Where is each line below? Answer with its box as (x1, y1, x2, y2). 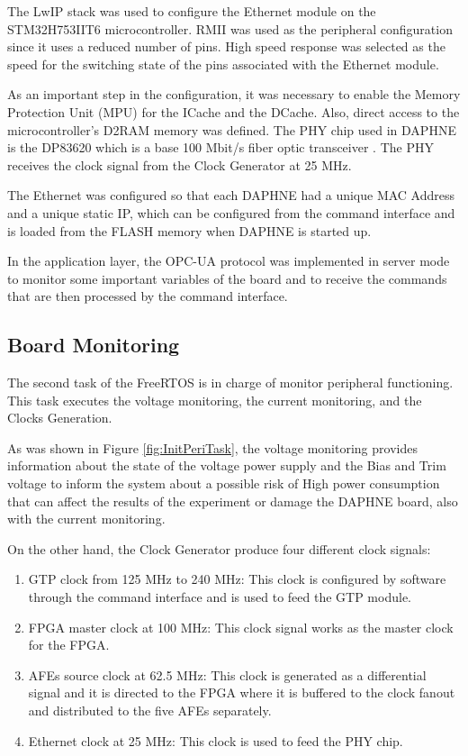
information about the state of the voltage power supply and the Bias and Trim (7, 456, 446, 475)
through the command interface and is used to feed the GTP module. (28, 587, 411, 606)
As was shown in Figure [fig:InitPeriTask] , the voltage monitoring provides (7, 438, 418, 457)
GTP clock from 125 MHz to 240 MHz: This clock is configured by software (28, 569, 446, 588)
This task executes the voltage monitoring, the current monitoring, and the (7, 390, 422, 409)
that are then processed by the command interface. (7, 287, 288, 305)
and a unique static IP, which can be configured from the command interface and (7, 203, 455, 222)
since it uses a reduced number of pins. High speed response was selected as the (7, 37, 445, 56)
